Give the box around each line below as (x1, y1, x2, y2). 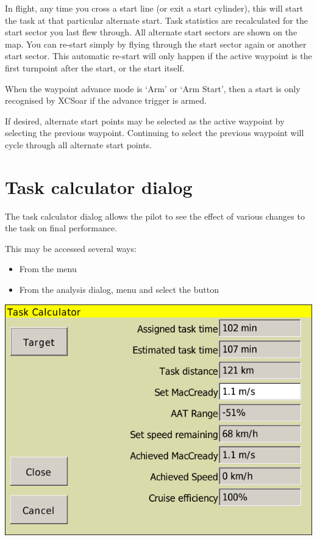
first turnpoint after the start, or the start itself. (5, 61, 185, 74)
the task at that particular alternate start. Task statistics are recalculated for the (5, 13, 308, 26)
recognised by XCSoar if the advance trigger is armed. (5, 94, 207, 107)
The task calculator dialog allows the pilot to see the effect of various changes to (5, 209, 305, 222)
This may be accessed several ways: (5, 242, 137, 254)
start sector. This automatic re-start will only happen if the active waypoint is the (5, 49, 312, 62)
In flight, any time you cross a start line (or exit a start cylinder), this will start (5, 2, 304, 14)
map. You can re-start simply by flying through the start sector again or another (5, 37, 307, 50)
